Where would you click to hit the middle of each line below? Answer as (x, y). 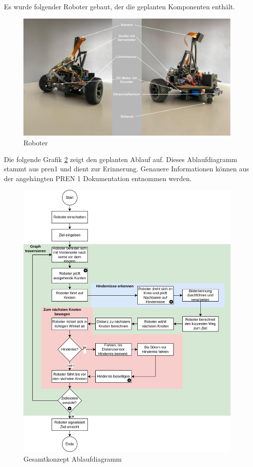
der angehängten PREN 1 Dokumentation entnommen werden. (98, 178)
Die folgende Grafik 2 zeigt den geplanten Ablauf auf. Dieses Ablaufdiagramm (121, 159)
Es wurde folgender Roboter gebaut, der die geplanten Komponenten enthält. (120, 6)
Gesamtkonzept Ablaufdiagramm (73, 458)
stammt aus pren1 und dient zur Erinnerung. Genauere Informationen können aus (126, 169)
